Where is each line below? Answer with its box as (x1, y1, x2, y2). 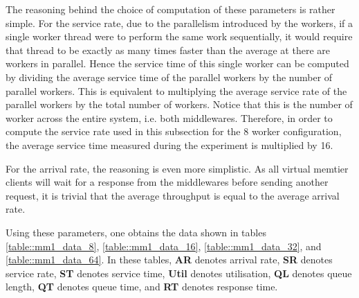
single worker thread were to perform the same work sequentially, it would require (6, 29, 353, 44)
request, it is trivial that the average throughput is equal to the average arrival (6, 188, 340, 202)
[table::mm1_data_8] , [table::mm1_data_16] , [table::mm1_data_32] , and (6, 238, 322, 253)
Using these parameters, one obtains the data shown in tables (6, 225, 266, 239)
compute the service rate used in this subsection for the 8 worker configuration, (6, 124, 342, 139)
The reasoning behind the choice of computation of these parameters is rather (6, 2, 335, 16)
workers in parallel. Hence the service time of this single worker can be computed (6, 56, 349, 71)
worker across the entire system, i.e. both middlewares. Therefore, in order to (6, 110, 333, 125)
